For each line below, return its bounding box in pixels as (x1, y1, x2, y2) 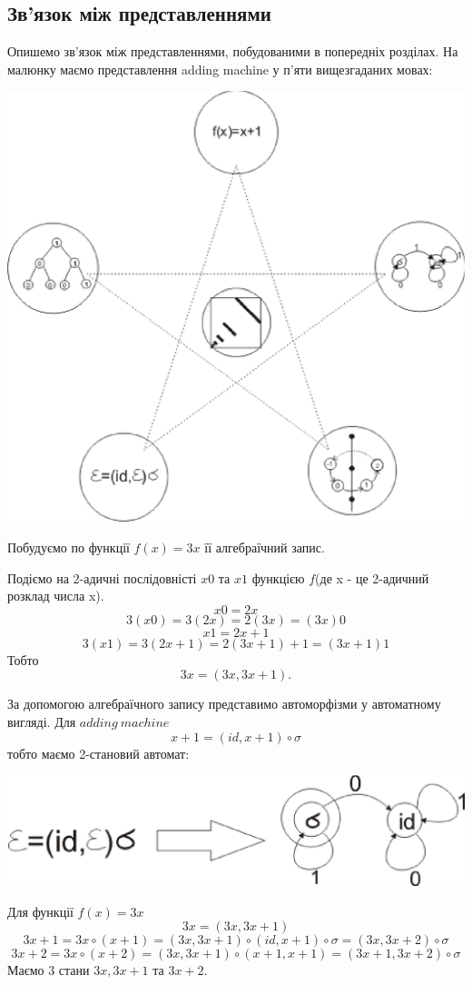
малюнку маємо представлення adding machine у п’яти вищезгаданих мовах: (7, 59, 433, 78)
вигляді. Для (7, 711, 76, 731)
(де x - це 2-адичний (315, 568, 429, 587)
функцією (251, 568, 305, 587)
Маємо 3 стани (7, 960, 90, 980)
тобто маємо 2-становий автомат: (7, 743, 190, 762)
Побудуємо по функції (7, 537, 130, 556)
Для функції (7, 901, 74, 920)
